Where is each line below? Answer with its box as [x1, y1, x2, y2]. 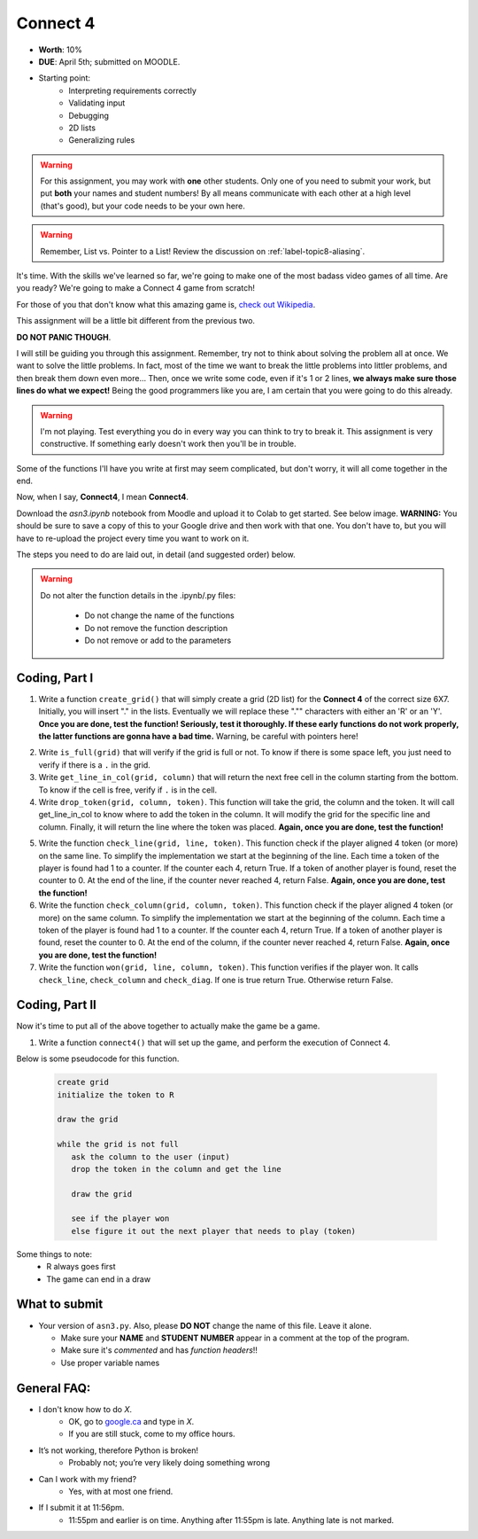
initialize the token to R [57, 1090, 174, 1099]
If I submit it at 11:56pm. [38, 1503, 125, 1513]
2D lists [68, 122, 96, 133]
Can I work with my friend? [38, 1473, 137, 1484]
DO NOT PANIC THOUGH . [16, 332, 112, 342]
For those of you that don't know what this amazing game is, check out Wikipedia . [16, 299, 316, 309]
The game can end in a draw [46, 1273, 150, 1285]
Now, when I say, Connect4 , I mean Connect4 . [16, 492, 189, 503]
